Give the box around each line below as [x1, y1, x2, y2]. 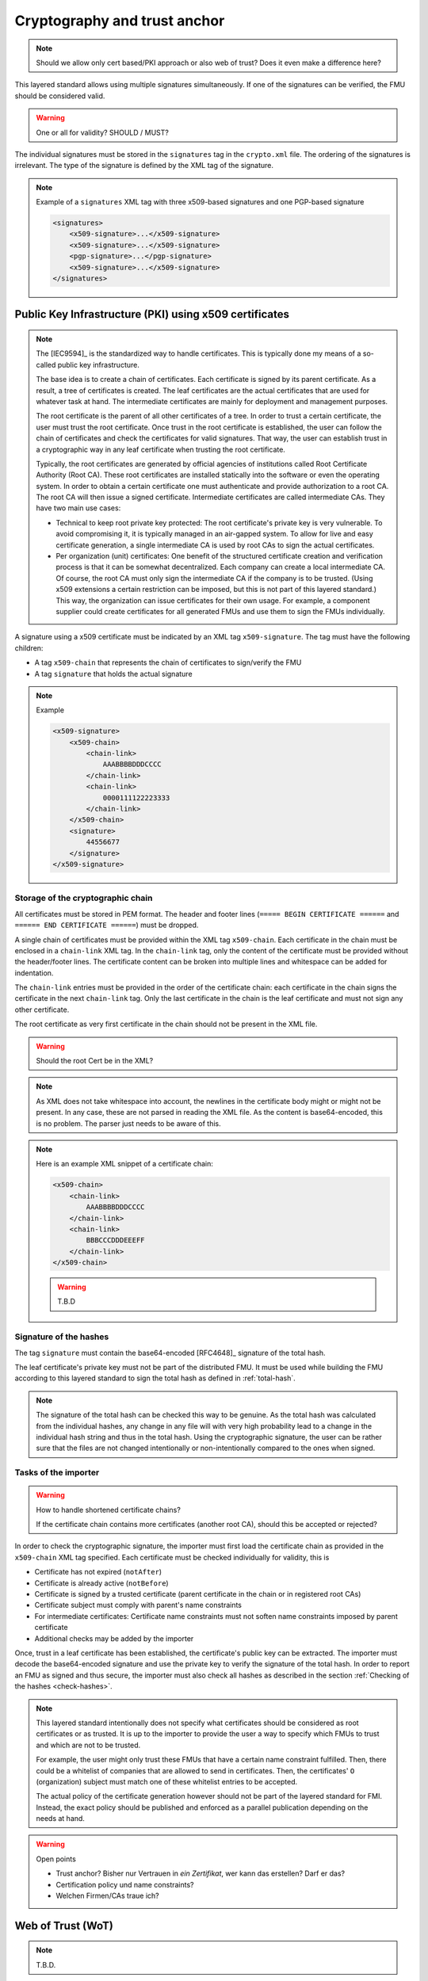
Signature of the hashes [14, 1331, 109, 1342]
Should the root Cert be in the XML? [36, 1056, 154, 1066]
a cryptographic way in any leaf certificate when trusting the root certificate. [36, 445, 285, 454]
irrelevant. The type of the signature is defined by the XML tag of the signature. [14, 161, 273, 170]
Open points [36, 1854, 77, 1864]
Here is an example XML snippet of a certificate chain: [36, 1159, 213, 1169]
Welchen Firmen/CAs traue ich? [55, 1891, 160, 1901]
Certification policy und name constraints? [55, 1880, 194, 1889]
